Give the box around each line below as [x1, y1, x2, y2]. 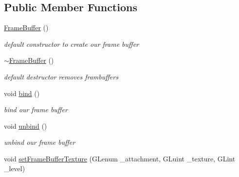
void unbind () [4, 120, 47, 131]
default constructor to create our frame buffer [4, 39, 139, 49]
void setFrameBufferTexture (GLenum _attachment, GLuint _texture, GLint [4, 153, 236, 163]
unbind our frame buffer [4, 137, 75, 147]
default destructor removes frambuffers [4, 71, 118, 81]
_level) [4, 163, 25, 173]
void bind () [4, 88, 40, 98]
